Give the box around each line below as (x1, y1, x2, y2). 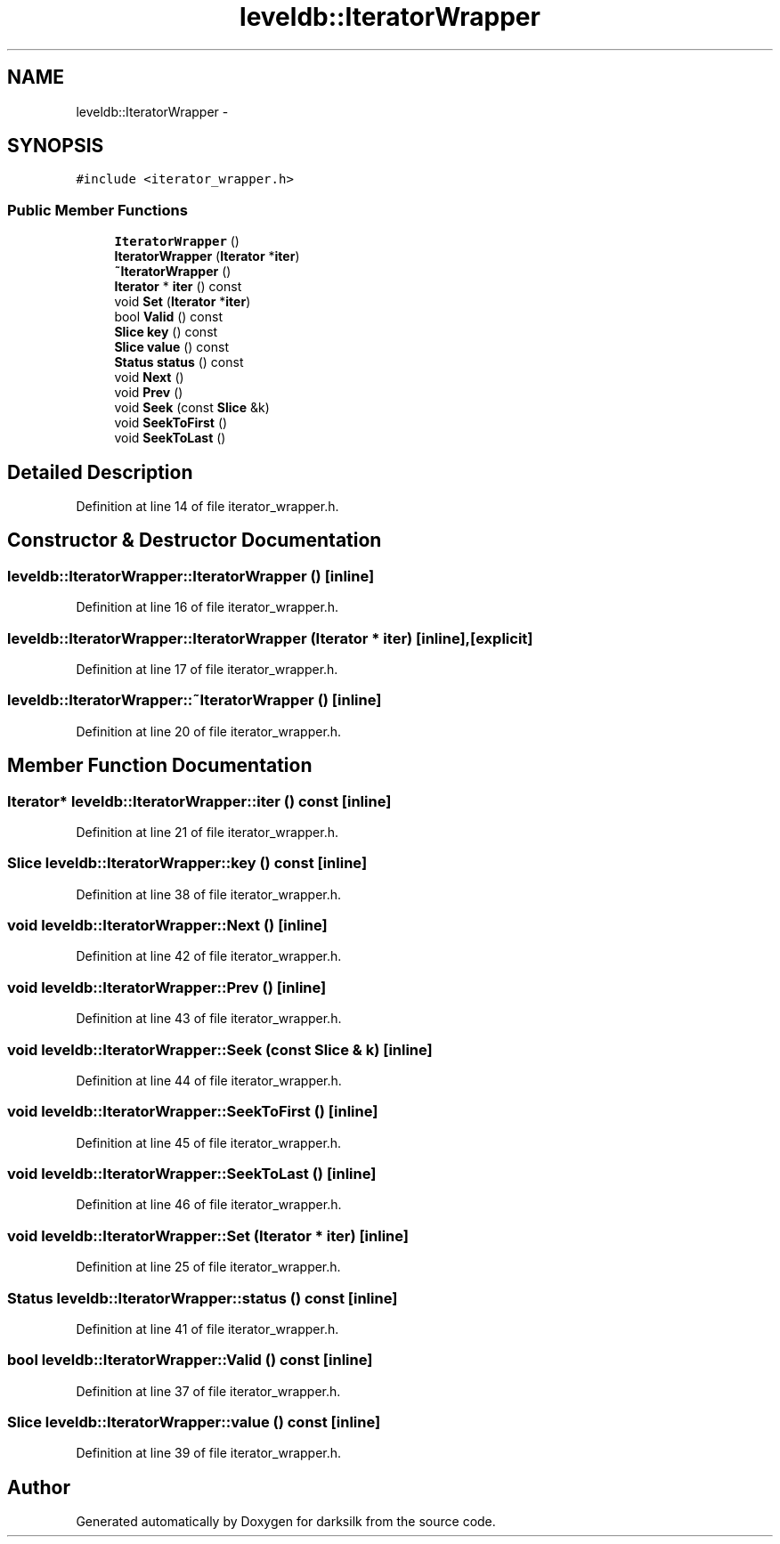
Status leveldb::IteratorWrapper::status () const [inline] (7, 1288, 398, 1307)
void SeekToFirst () (114, 415, 228, 431)
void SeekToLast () (114, 430, 226, 446)
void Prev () (114, 385, 183, 401)
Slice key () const (114, 324, 218, 340)
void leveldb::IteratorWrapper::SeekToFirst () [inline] (7, 1102, 378, 1121)
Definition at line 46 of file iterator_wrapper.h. (76, 1197, 342, 1213)
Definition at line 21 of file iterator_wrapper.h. (76, 824, 338, 840)
